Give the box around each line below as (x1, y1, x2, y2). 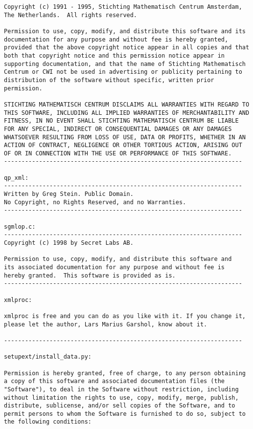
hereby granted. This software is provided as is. (4, 272, 176, 279)
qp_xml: (4, 174, 29, 181)
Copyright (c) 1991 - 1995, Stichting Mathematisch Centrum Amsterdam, (4, 3, 242, 10)
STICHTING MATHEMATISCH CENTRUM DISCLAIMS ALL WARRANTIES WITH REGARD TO (4, 101, 250, 108)
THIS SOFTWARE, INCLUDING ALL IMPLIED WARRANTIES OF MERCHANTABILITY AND (4, 109, 250, 116)
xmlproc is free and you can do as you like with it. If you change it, (4, 312, 246, 320)
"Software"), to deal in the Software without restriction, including (4, 386, 239, 393)
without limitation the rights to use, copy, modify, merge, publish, (4, 394, 239, 401)
